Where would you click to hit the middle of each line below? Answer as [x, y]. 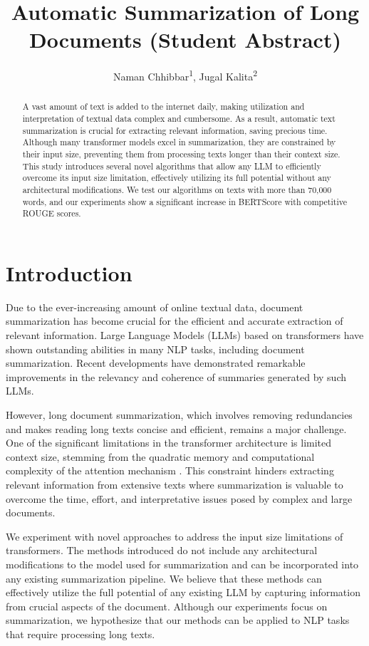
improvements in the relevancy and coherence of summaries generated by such [176, 376]
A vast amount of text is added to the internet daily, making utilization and [163, 106]
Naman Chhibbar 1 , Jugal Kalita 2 [185, 75]
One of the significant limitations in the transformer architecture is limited [169, 443]
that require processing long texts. [80, 634]
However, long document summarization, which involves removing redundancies [179, 415]
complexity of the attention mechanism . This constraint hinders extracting [170, 470]
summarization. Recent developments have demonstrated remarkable [156, 363]
